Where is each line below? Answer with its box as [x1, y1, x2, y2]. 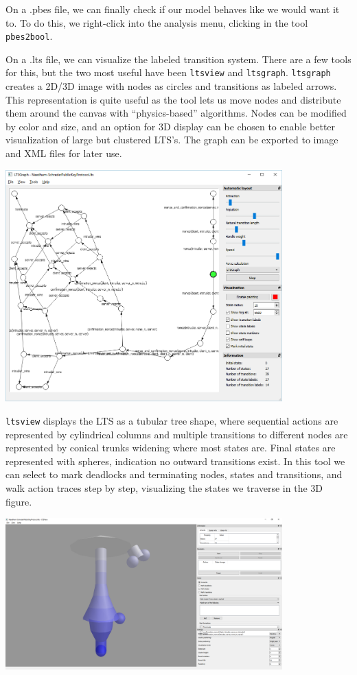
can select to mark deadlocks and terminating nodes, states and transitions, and [5, 467, 343, 482]
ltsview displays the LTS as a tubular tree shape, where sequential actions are [5, 413, 338, 427]
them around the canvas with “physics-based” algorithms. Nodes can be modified [5, 106, 347, 120]
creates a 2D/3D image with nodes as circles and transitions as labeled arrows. [5, 79, 337, 93]
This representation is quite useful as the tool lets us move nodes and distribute [5, 92, 341, 106]
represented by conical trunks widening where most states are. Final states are [5, 440, 336, 455]
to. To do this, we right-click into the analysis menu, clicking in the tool [5, 15, 308, 29]
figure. [5, 494, 32, 508]
